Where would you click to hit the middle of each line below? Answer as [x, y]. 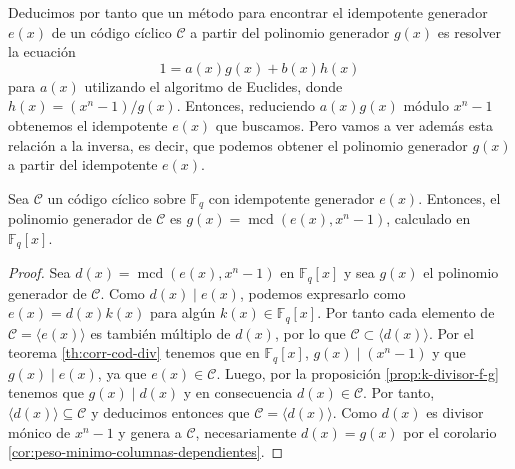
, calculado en [428, 218]
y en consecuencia [238, 392]
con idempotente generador [291, 197]
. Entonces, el [459, 197]
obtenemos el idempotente [88, 124]
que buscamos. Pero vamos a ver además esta [354, 124]
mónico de [39, 431]
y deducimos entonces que [170, 411]
